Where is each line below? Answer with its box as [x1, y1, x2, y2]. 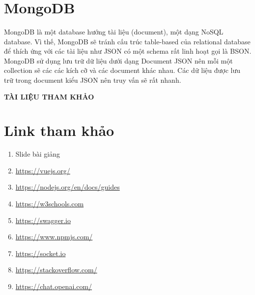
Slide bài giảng [15, 149, 60, 159]
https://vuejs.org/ [15, 165, 70, 175]
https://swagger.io [15, 215, 71, 225]
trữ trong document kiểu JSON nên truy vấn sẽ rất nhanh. [4, 74, 181, 85]
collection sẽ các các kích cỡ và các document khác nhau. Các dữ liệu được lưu [4, 65, 241, 75]
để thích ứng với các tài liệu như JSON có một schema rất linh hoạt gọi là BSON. [4, 46, 252, 56]
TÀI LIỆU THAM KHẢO [4, 91, 94, 101]
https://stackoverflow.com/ [15, 264, 97, 275]
